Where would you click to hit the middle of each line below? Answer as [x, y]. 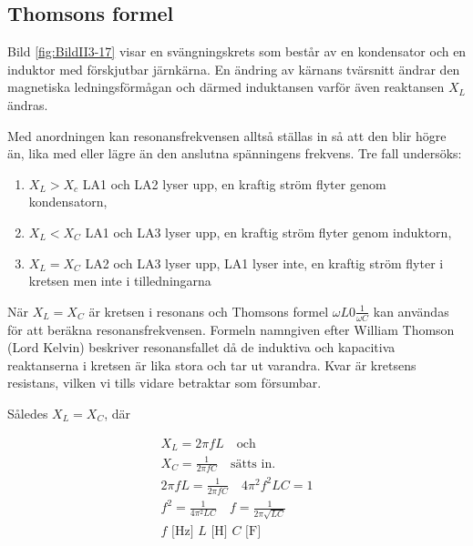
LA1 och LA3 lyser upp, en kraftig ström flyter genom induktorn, [268, 232]
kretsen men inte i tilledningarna [120, 281]
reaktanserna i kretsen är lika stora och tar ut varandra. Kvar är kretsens [212, 364]
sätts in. [253, 464]
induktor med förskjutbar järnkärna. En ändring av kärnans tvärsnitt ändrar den [234, 69]
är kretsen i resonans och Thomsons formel [209, 311]
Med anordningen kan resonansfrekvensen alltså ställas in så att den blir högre [227, 135]
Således [28, 413]
